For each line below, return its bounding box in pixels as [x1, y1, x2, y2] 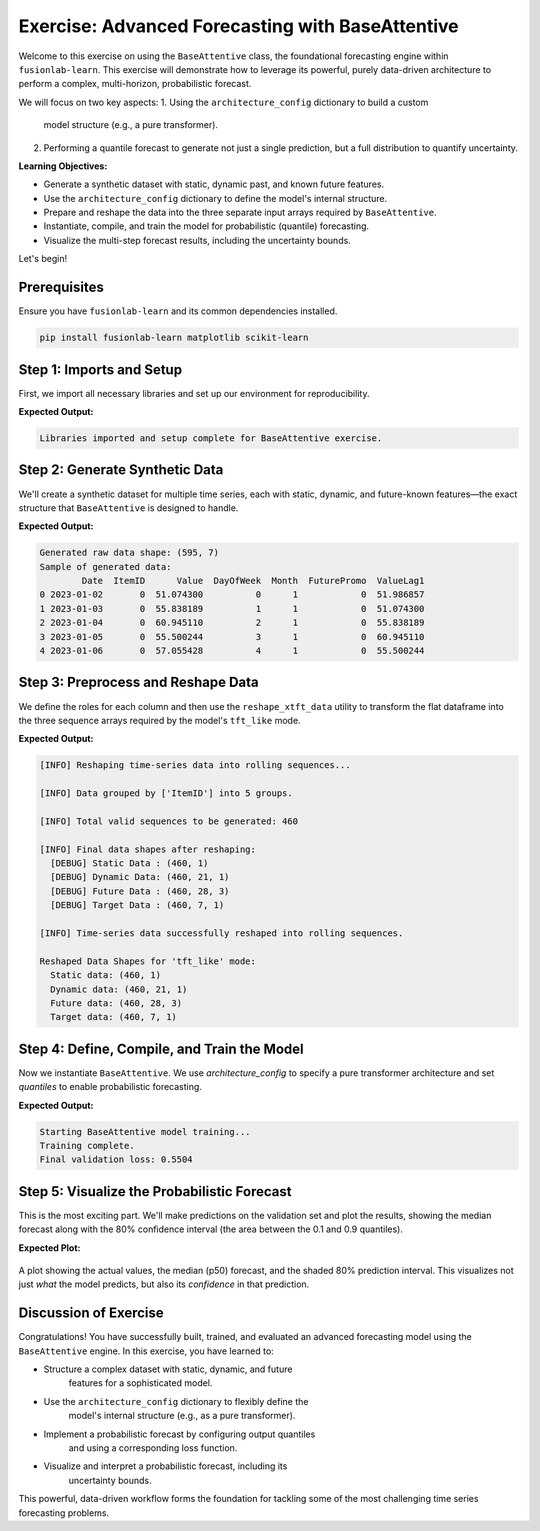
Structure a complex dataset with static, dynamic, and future [43, 1363, 293, 1375]
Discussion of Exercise [18, 1305, 164, 1322]
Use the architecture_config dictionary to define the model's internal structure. [43, 192, 388, 204]
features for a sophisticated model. [68, 1377, 213, 1389]
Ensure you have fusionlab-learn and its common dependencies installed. [18, 305, 338, 317]
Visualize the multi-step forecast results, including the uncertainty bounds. [43, 234, 352, 246]
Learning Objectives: [18, 160, 108, 172]
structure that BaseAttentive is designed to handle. [18, 501, 239, 514]
